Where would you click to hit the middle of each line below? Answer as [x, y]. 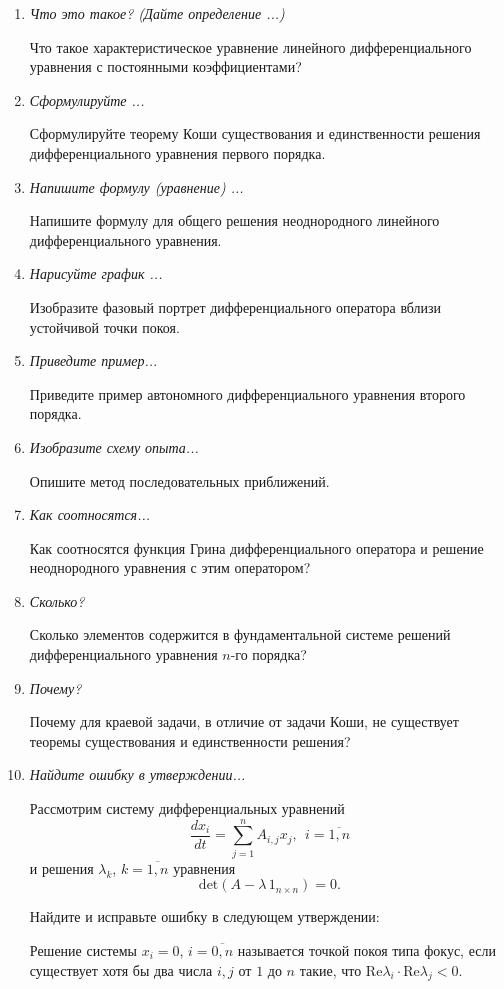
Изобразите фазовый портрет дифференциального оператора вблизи [235, 306]
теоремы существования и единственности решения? [190, 740]
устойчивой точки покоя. [104, 326]
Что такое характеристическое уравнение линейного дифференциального [250, 46]
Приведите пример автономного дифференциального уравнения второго [247, 393]
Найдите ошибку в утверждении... [137, 774]
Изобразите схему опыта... [114, 446]
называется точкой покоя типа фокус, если [366, 949]
